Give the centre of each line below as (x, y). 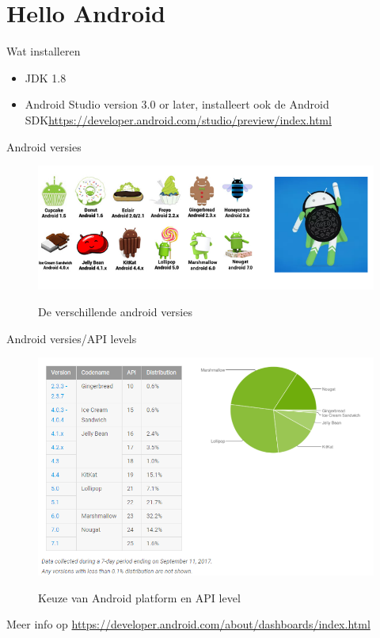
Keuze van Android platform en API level (139, 597)
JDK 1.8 (46, 77)
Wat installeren (44, 51)
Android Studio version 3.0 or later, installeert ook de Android (177, 104)
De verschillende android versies (115, 311)
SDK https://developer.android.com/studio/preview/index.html (178, 119)
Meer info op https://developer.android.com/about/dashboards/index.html (188, 624)
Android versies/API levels (72, 338)
